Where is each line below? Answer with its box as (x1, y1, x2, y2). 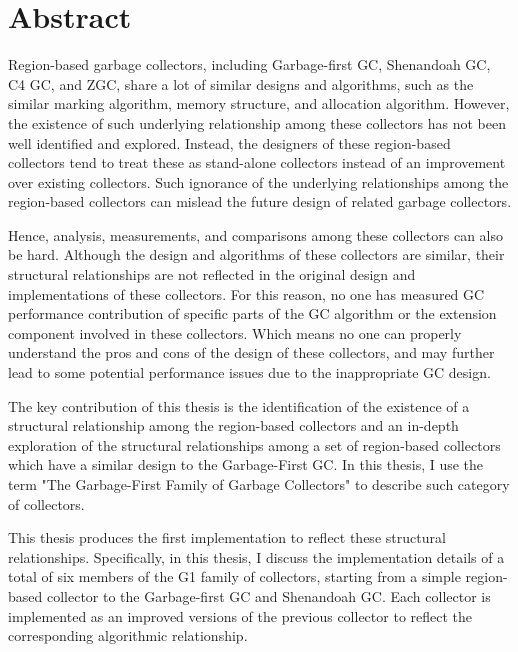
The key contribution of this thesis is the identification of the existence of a (8, 395, 470, 416)
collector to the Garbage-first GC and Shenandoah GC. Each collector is (46, 585, 491, 606)
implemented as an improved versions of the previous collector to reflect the (8, 605, 473, 626)
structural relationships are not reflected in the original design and (8, 264, 416, 285)
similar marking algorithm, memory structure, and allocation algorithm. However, (8, 93, 510, 114)
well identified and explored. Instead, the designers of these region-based (8, 132, 451, 153)
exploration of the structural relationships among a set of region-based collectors (8, 434, 501, 455)
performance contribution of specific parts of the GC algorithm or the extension (8, 303, 497, 324)
